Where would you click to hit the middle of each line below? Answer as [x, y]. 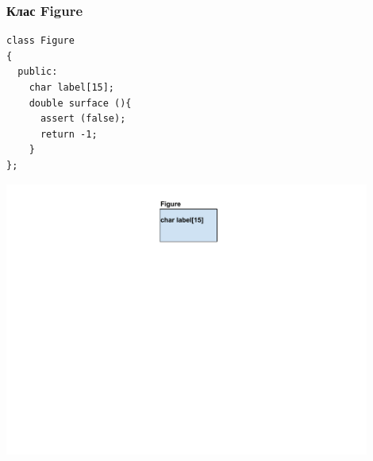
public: [38, 72]
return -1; [69, 134]
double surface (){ [80, 103]
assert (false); [83, 119]
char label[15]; [72, 87]
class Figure [40, 41]
